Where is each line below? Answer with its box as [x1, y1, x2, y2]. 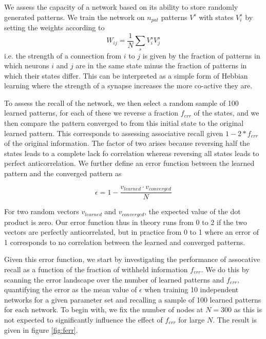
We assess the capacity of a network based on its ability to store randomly [4, 2, 238, 12]
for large [178, 314, 205, 325]
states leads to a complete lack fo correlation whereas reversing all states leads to [4, 147, 259, 158]
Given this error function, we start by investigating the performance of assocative [4, 254, 260, 265]
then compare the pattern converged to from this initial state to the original [4, 118, 244, 128]
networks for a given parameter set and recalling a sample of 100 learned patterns [4, 294, 261, 305]
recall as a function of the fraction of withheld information [4, 263, 188, 274]
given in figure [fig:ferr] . [4, 324, 78, 335]
